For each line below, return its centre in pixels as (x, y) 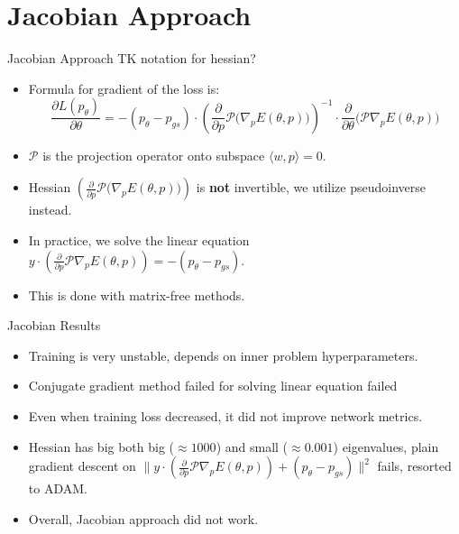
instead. (50, 210)
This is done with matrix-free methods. (137, 295)
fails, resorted (414, 466)
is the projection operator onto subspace (154, 155)
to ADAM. (58, 488)
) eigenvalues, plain (386, 446)
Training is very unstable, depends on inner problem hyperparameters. (223, 355)
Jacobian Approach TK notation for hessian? (132, 58)
